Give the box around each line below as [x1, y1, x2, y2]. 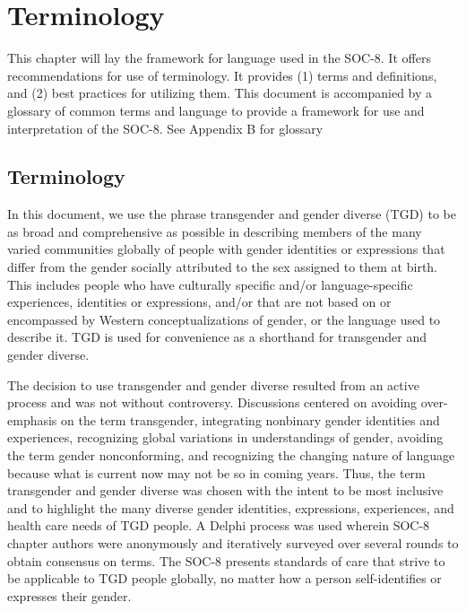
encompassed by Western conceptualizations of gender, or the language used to [7, 310, 441, 328]
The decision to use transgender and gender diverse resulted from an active [7, 375, 419, 394]
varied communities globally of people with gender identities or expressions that [7, 240, 445, 258]
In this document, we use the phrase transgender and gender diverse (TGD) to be [7, 205, 456, 223]
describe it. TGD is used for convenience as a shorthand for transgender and [7, 327, 427, 346]
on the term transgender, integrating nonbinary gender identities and [61, 410, 440, 429]
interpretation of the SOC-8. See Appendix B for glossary [7, 118, 324, 137]
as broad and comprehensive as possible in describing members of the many [7, 222, 422, 240]
